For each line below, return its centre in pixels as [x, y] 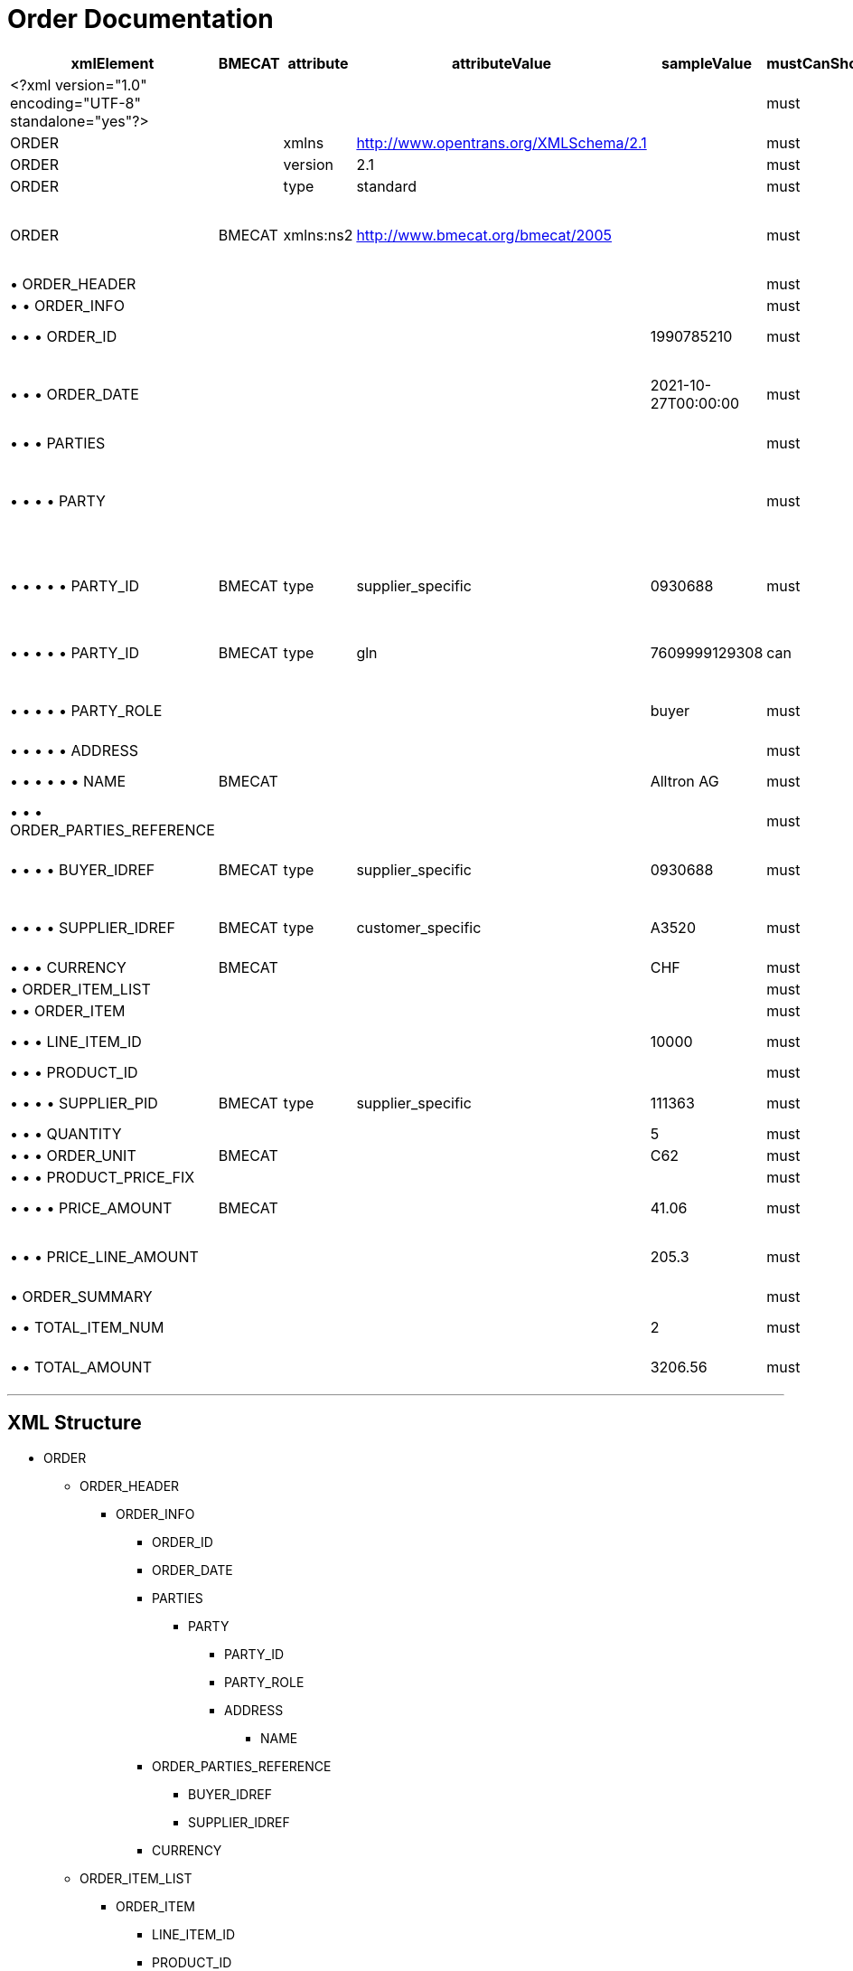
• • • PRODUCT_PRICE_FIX [103, 1177]
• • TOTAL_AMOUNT [81, 1367]
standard [386, 186]
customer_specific [419, 927]
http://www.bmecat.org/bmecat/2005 [484, 235]
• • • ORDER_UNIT [73, 1155]
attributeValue [501, 63]
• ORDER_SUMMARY [81, 1296]
